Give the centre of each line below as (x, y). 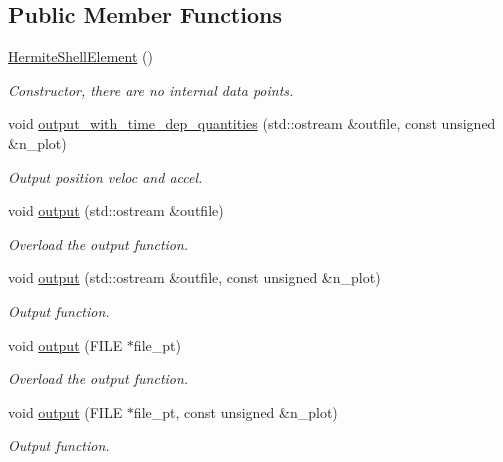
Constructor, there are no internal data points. (151, 89)
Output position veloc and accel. (105, 176)
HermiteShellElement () (80, 56)
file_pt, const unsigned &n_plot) (235, 411)
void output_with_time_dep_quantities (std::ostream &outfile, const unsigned (252, 123)
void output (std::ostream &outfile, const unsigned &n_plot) (194, 277)
